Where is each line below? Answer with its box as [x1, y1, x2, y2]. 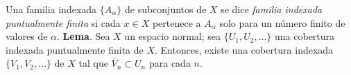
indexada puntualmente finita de [6, 42, 144, 56]
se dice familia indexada [221, 2, 323, 16]
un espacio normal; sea [124, 29, 221, 43]
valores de [6, 29, 48, 43]
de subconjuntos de [124, 2, 207, 16]
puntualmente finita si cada [6, 15, 121, 30]
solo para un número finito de [219, 15, 345, 30]
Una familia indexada [6, 2, 97, 16]
